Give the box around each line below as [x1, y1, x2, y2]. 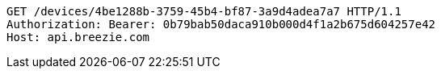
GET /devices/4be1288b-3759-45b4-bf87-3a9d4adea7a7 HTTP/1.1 [6, 5, 401, 18]
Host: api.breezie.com [6, 31, 150, 44]
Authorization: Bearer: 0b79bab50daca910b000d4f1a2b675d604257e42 [6, 18, 436, 31]
